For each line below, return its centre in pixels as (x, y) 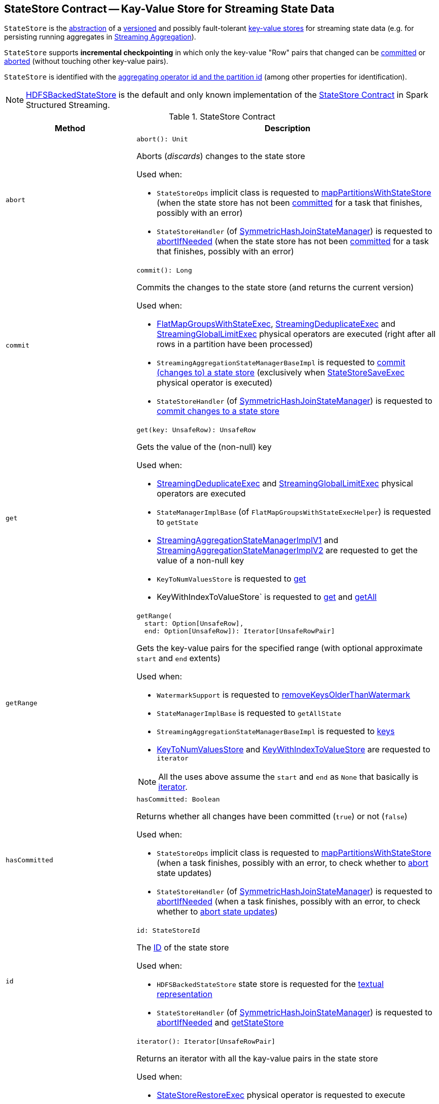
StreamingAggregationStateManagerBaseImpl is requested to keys (276, 731)
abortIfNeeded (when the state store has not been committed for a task (293, 241)
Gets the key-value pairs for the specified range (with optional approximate (280, 648)
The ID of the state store (183, 948)
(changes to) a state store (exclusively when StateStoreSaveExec (281, 373)
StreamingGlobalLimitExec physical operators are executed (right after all (296, 334)
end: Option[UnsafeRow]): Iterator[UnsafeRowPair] (240, 631)
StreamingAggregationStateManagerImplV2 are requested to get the (287, 550)
